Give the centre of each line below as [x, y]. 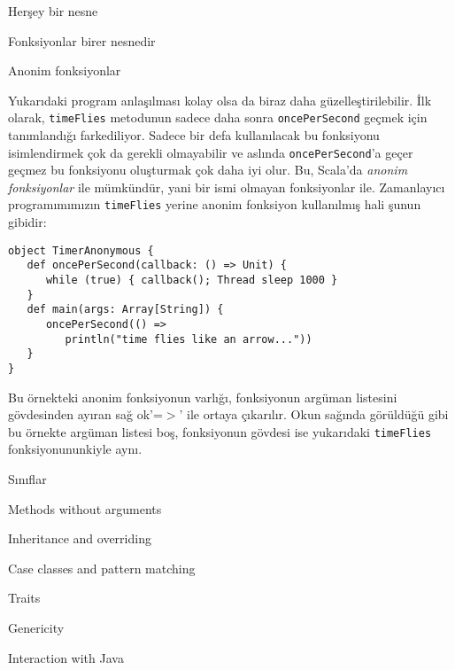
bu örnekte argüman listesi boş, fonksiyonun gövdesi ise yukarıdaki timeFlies [220, 431]
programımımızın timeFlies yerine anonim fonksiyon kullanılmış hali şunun [215, 204]
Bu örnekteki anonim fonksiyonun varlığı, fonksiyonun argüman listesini [203, 397]
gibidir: [27, 222]
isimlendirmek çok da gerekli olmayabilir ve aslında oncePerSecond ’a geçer [211, 152]
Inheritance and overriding [80, 538]
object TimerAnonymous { [81, 250]
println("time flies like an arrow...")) [189, 339]
